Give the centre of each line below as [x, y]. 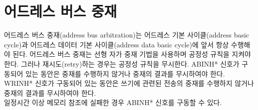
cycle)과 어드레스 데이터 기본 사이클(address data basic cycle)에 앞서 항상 [116, 44]
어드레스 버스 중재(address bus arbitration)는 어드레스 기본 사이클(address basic [127, 35]
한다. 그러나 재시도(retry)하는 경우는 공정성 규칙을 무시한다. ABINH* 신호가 [122, 63]
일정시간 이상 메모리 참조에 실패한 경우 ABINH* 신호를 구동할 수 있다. [113, 102]
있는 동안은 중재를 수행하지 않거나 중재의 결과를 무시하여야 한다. [125, 73]
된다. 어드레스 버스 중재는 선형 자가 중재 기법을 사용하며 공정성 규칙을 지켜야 [132, 54]
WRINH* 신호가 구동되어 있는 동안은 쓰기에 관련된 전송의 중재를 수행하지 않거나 [129, 83]
